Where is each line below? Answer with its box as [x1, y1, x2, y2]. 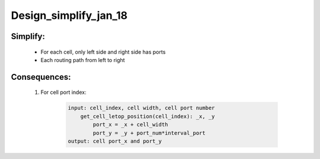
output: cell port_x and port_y [68, 138, 162, 144]
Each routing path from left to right [40, 56, 125, 63]
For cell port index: [40, 89, 87, 96]
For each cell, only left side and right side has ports [40, 48, 166, 56]
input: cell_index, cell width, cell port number [68, 105, 215, 112]
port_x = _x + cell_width [92, 121, 168, 128]
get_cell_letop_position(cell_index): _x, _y [80, 113, 215, 119]
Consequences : [11, 72, 71, 82]
